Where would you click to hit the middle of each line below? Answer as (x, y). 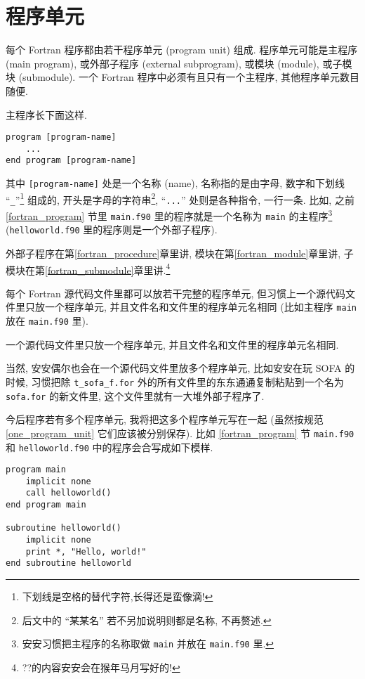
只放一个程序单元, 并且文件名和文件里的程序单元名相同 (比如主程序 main (191, 307)
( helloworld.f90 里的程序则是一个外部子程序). (112, 229)
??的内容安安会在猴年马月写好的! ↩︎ (101, 667)
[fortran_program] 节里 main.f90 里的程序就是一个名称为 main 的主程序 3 (169, 215)
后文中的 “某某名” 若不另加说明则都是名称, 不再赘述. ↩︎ (147, 620)
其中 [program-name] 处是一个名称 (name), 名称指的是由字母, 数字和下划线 (175, 183)
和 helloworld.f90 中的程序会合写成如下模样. (109, 447)
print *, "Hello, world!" (86, 551)
